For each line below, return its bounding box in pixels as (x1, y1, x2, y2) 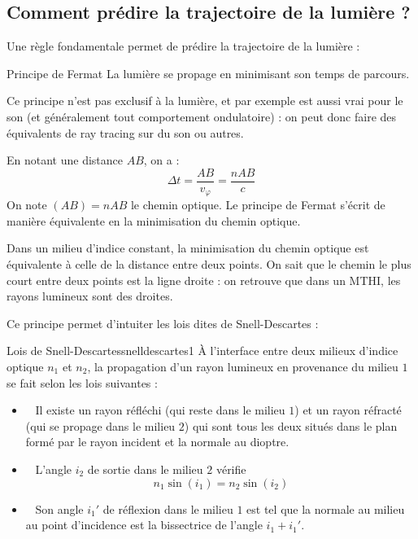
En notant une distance (7, 151, 124, 169)
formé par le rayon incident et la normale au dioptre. (25, 433, 290, 450)
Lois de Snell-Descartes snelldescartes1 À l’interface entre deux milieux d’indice (7, 342, 398, 359)
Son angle (35, 500, 84, 517)
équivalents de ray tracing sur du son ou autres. (7, 124, 244, 141)
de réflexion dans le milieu (102, 500, 233, 517)
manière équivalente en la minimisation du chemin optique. (7, 212, 301, 229)
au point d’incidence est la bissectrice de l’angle (25, 516, 263, 533)
